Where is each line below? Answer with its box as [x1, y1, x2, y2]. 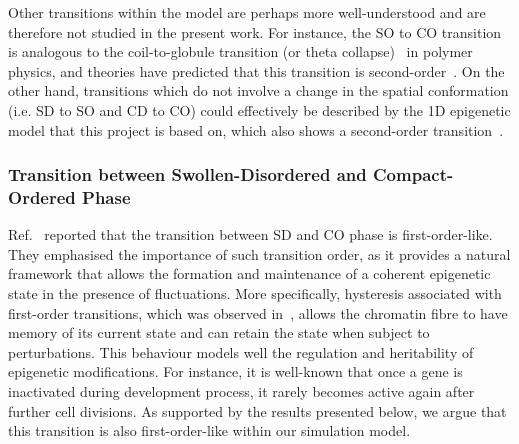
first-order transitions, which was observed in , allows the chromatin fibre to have [8, 302, 508, 323]
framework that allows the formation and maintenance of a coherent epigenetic [8, 263, 491, 284]
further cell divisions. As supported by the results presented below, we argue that [8, 400, 507, 421]
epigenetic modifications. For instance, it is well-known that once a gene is [8, 361, 463, 382]
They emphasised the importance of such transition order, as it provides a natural [8, 243, 511, 264]
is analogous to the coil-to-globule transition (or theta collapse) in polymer [8, 41, 473, 62]
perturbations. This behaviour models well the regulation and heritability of [8, 341, 474, 362]
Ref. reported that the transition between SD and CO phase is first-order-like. [8, 224, 493, 245]
